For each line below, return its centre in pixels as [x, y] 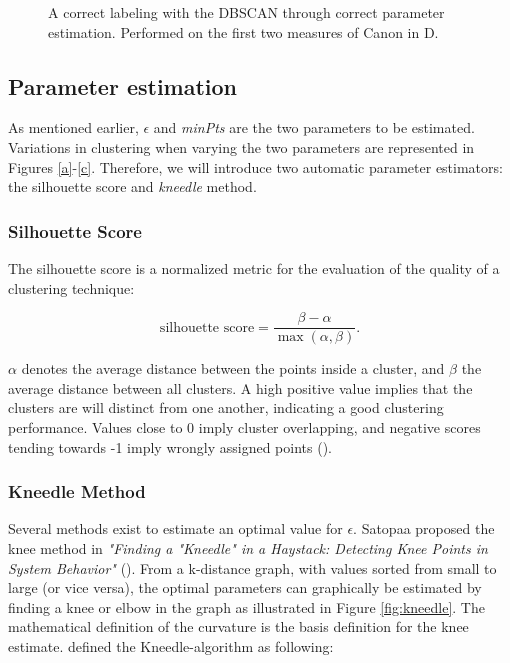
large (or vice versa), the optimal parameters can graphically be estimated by [245, 587]
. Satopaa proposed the [424, 528]
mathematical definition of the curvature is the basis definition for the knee [238, 626]
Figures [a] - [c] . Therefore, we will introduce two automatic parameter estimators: [255, 166]
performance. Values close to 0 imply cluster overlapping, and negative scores [244, 427]
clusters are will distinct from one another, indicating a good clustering [226, 407]
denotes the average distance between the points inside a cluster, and [233, 368]
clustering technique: [71, 287]
